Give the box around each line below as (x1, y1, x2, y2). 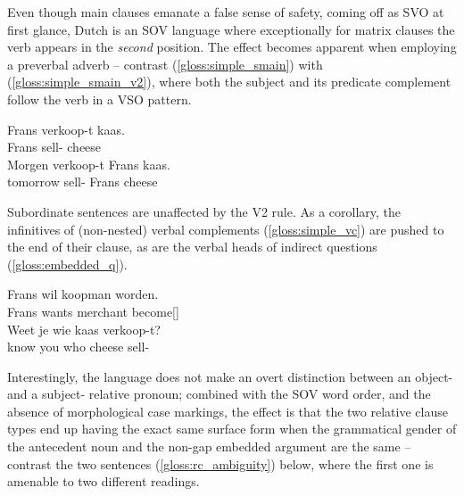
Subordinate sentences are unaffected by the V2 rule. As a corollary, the (7, 202, 402, 220)
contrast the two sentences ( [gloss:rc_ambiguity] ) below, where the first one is (7, 454, 434, 473)
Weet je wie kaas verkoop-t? (7, 319, 161, 338)
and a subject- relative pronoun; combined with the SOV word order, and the (7, 384, 431, 403)
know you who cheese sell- (7, 337, 150, 356)
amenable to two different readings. (7, 472, 200, 491)
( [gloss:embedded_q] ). (7, 254, 128, 273)
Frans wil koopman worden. (7, 285, 159, 303)
